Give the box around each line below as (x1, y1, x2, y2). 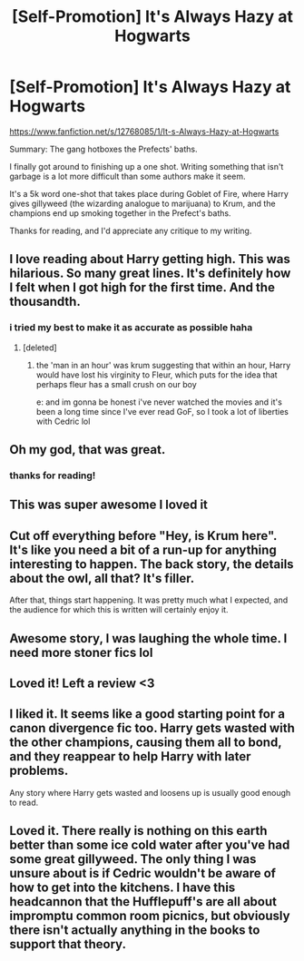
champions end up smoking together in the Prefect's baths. (9, 207, 231, 219)
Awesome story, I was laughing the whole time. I (9, 631, 288, 646)
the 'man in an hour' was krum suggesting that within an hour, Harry (35, 359, 291, 370)
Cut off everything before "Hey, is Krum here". (9, 528, 278, 544)
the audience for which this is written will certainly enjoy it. (9, 604, 229, 615)
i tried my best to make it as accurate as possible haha (9, 321, 253, 334)
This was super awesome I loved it (9, 497, 209, 513)
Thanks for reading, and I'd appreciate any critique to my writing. (9, 225, 252, 236)
